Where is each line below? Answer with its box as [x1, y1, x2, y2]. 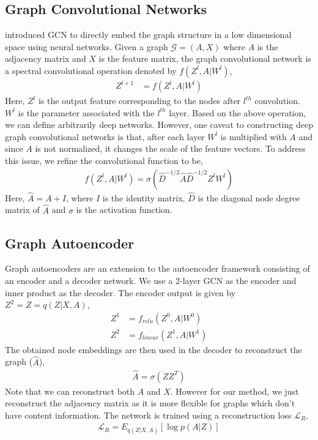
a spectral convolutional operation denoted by [5, 64, 177, 76]
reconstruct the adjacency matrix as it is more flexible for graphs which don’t [5, 397, 295, 409]
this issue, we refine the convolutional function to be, [5, 154, 203, 166]
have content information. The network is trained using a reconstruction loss [5, 408, 292, 421]
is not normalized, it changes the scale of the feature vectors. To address [35, 142, 306, 155]
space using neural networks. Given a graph [5, 40, 168, 53]
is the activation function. [76, 203, 172, 216]
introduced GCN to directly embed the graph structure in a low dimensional [5, 28, 292, 41]
